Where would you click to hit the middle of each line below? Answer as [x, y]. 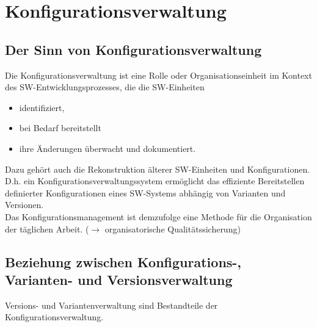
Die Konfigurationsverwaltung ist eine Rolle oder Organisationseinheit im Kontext [158, 75]
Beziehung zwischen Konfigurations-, [123, 261]
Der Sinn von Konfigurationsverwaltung [133, 49]
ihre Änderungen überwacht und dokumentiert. [107, 148]
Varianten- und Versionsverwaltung [119, 279]
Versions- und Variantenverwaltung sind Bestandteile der [111, 305]
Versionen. [24, 205]
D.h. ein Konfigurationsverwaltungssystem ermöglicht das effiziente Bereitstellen [155, 181]
